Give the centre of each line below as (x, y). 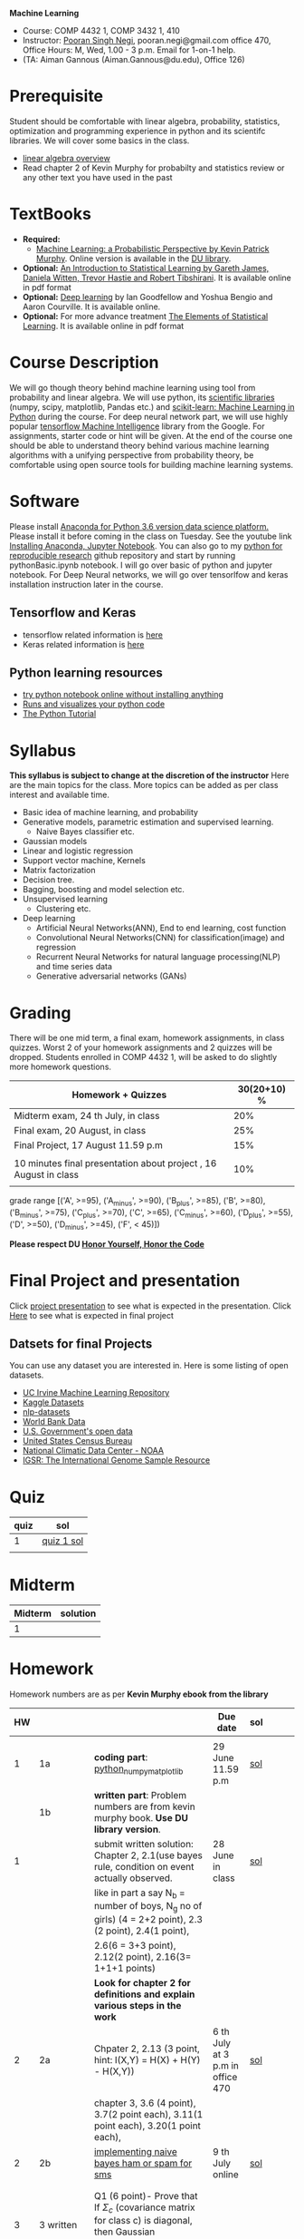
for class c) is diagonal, (143, 2220)
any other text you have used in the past (98, 177)
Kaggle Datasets (53, 1402)
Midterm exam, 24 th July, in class (87, 1116)
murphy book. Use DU (141, 1818)
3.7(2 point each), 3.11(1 (148, 2114)
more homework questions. (60, 1067)
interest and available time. (60, 795)
